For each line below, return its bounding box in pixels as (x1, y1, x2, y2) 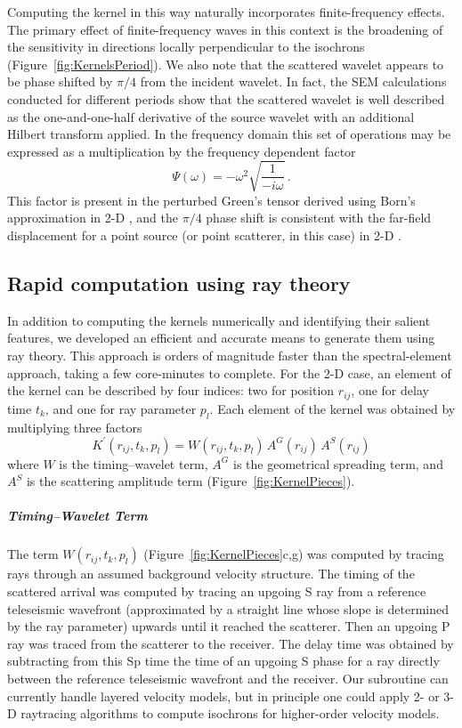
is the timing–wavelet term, (59, 454, 208, 473)
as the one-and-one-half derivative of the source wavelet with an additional (7, 107, 415, 125)
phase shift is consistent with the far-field (206, 208, 432, 227)
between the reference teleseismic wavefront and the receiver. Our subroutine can (7, 668, 449, 687)
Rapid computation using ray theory (7, 270, 351, 297)
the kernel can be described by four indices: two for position (7, 381, 335, 400)
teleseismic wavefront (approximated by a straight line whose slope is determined (7, 599, 450, 618)
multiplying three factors (7, 417, 142, 436)
